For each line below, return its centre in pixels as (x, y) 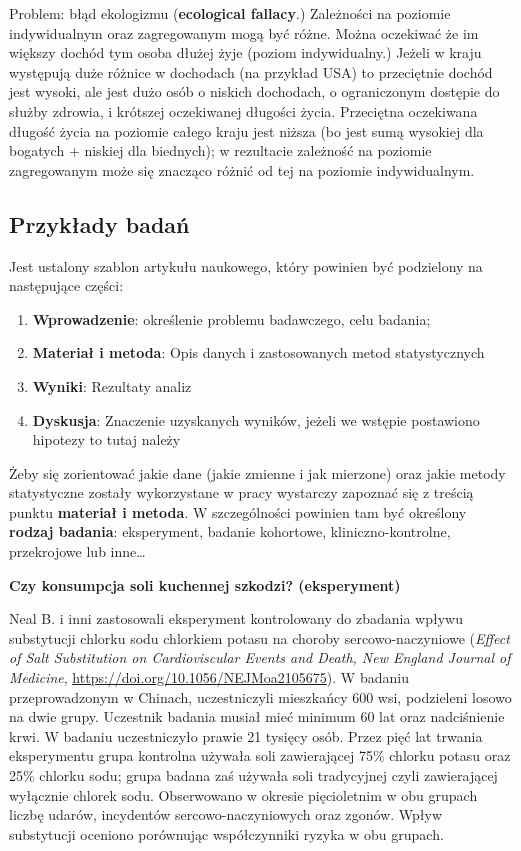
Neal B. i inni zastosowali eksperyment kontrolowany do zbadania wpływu (236, 618)
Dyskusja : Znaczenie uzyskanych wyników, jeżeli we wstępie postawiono (256, 419)
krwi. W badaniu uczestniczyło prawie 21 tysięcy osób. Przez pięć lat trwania (246, 735)
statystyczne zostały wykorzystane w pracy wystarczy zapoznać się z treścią (241, 492)
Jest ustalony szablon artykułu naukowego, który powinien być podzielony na (246, 265)
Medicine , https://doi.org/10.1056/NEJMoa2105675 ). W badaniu (209, 677)
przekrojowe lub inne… (77, 551)
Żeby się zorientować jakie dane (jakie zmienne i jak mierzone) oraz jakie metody (257, 472)
